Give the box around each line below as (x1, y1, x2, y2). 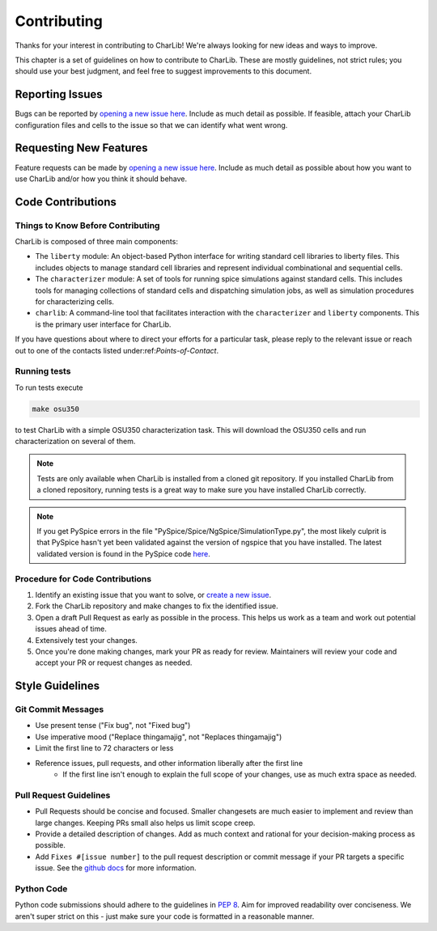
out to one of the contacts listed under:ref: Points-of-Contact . (15, 345, 218, 355)
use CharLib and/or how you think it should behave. (15, 174, 188, 184)
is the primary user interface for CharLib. (35, 320, 172, 329)
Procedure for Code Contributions (15, 573, 152, 584)
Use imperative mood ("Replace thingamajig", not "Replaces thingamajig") (35, 732, 282, 742)
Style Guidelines (15, 679, 100, 693)
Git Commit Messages (15, 704, 104, 715)
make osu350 (32, 404, 80, 413)
